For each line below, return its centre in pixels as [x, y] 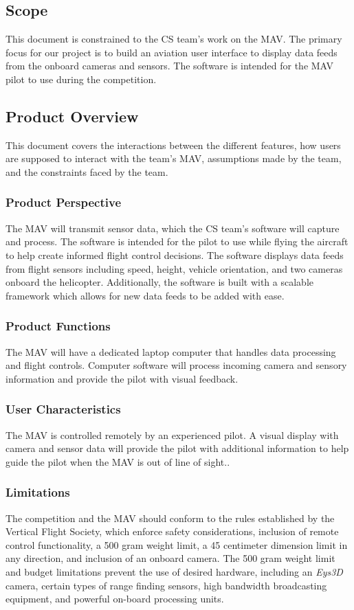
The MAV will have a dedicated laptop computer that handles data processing [171, 351]
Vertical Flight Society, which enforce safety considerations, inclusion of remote [172, 531]
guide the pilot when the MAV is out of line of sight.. [118, 461]
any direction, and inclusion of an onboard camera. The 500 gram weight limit [170, 558]
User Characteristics [63, 409]
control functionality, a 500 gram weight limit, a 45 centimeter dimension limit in [177, 544]
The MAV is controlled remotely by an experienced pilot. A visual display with [172, 434]
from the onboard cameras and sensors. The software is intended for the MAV [170, 66]
